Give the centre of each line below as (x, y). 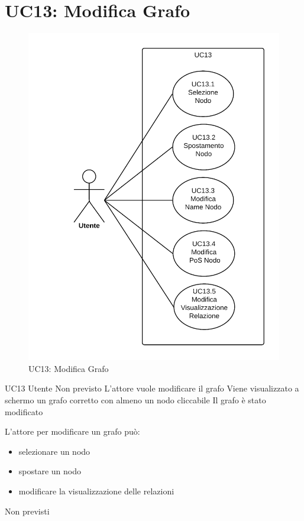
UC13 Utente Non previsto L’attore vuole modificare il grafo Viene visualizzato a (152, 388)
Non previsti (27, 511)
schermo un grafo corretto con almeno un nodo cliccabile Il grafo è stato (135, 399)
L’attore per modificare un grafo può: (72, 431)
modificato (24, 411)
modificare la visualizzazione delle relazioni (96, 491)
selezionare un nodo (54, 451)
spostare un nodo (50, 471)
